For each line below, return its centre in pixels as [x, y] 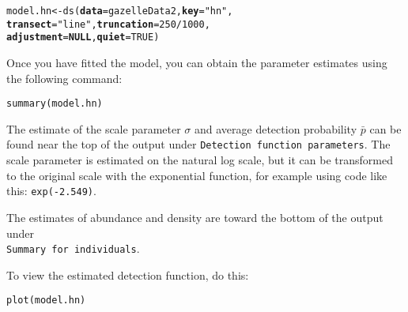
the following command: [64, 78]
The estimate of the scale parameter [94, 128]
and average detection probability [276, 128]
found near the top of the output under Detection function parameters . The [198, 144]
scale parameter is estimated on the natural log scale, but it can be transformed [200, 160]
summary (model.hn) [55, 104]
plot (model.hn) [46, 301]
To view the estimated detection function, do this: [128, 274]
